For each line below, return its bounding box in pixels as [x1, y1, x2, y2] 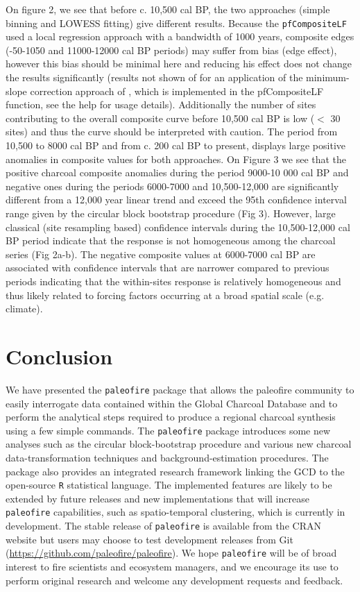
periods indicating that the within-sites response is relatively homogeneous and [6, 273, 341, 288]
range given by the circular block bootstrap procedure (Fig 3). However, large [6, 205, 336, 220]
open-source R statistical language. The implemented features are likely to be [6, 477, 332, 492]
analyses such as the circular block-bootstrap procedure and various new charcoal [6, 437, 352, 451]
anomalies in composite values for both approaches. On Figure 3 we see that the [6, 151, 347, 166]
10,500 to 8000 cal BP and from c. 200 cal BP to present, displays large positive [6, 138, 345, 152]
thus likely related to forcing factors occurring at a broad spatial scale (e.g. [6, 287, 325, 302]
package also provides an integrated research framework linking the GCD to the [6, 464, 345, 478]
